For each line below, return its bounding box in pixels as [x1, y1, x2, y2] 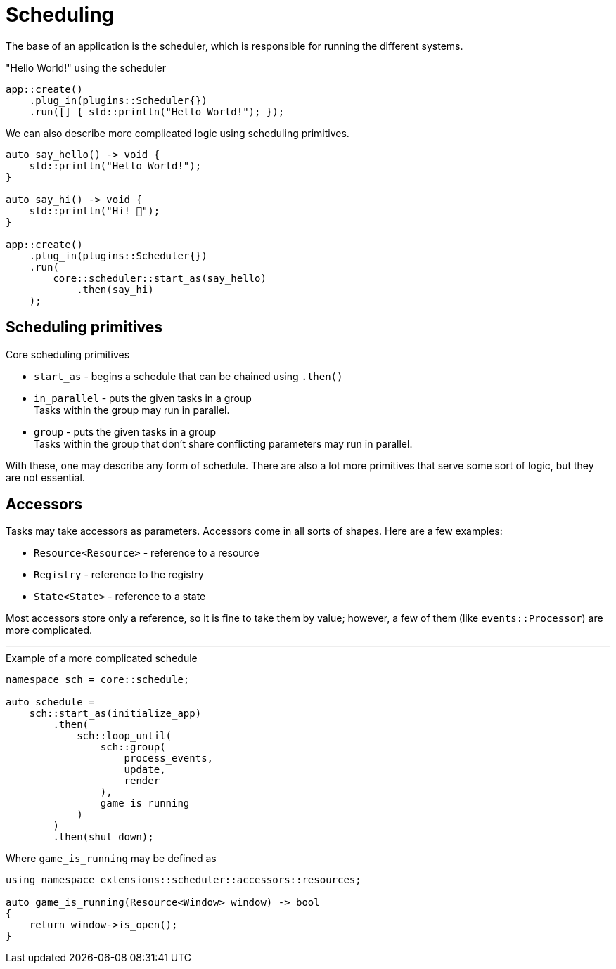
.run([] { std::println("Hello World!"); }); [29, 105, 285, 117]
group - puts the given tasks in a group [34, 425, 217, 438]
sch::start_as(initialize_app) [29, 708, 202, 720]
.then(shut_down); [53, 831, 154, 843]
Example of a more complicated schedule [6, 652, 198, 665]
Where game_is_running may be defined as [6, 852, 217, 865]
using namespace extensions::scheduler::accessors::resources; [6, 874, 361, 886]
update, [124, 764, 166, 776]
